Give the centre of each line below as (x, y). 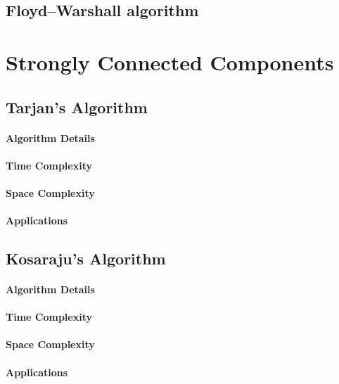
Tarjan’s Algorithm (77, 107)
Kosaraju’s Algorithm (86, 258)
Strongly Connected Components (170, 62)
